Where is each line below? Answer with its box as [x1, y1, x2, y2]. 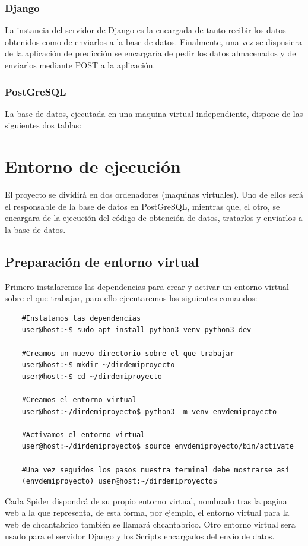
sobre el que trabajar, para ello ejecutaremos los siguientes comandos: [5, 292, 258, 304]
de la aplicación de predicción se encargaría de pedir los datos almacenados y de [5, 47, 296, 59]
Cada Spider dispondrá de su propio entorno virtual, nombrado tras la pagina [5, 494, 287, 507]
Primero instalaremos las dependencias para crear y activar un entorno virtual [5, 280, 289, 292]
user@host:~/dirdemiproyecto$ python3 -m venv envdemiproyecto [21, 407, 277, 416]
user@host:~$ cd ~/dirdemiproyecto [21, 372, 162, 381]
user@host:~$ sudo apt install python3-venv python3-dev [21, 326, 252, 334]
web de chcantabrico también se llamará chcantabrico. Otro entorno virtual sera [5, 517, 296, 530]
